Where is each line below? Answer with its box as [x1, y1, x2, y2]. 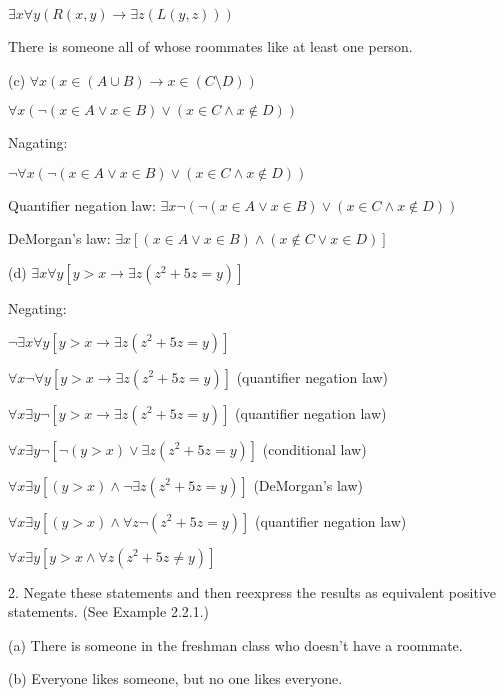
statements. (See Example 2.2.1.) [8, 601, 209, 622]
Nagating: [8, 132, 68, 153]
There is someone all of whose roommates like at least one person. [8, 36, 413, 56]
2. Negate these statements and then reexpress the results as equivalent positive [8, 581, 497, 602]
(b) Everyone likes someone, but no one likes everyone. [8, 668, 343, 689]
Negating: [8, 297, 67, 318]
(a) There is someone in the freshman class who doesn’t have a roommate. [8, 634, 463, 655]
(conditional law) [262, 438, 367, 459]
